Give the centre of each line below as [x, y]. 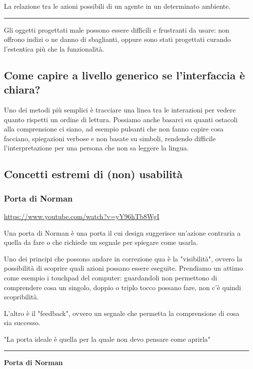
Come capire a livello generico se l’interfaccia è [125, 75]
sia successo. [22, 323]
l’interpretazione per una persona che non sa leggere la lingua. [96, 148]
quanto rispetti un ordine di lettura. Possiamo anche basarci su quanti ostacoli [121, 119]
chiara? [22, 89]
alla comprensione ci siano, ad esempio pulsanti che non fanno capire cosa [114, 129]
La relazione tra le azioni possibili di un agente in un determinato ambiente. [117, 6]
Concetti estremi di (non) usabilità [93, 174]
